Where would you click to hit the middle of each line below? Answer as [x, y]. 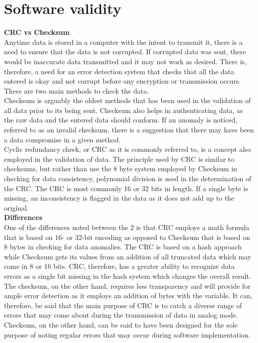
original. [16, 207]
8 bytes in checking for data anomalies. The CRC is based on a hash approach [123, 247]
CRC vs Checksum [37, 32]
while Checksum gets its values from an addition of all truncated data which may [128, 256]
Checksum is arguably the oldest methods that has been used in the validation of [128, 100]
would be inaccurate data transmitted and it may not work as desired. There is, [125, 61]
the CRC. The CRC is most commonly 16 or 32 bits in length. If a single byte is [126, 188]
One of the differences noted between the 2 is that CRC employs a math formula [127, 227]
